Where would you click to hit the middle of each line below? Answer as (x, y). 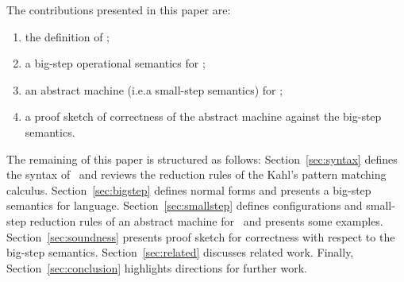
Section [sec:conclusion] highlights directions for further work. (157, 267)
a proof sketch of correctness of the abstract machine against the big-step (203, 116)
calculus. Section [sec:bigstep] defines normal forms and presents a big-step (189, 189)
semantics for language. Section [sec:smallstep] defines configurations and (185, 205)
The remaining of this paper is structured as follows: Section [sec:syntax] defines (202, 158)
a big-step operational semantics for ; (115, 63)
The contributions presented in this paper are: (119, 10)
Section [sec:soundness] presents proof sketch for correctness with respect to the (201, 236)
